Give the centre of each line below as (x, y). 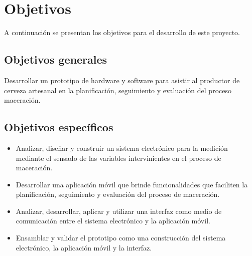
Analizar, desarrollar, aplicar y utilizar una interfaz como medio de (119, 211)
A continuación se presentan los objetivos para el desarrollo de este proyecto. (122, 32)
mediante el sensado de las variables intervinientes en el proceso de (118, 158)
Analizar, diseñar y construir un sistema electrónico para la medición (122, 148)
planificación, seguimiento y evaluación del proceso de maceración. (118, 194)
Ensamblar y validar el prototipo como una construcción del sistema (121, 238)
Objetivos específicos (59, 127)
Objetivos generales (56, 59)
